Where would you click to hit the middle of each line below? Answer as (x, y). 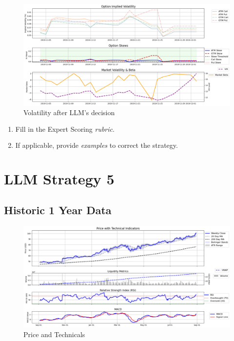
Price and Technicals (54, 334)
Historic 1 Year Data (58, 210)
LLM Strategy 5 (59, 179)
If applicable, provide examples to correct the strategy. (97, 145)
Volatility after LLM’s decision (69, 112)
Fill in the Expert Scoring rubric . (65, 129)
